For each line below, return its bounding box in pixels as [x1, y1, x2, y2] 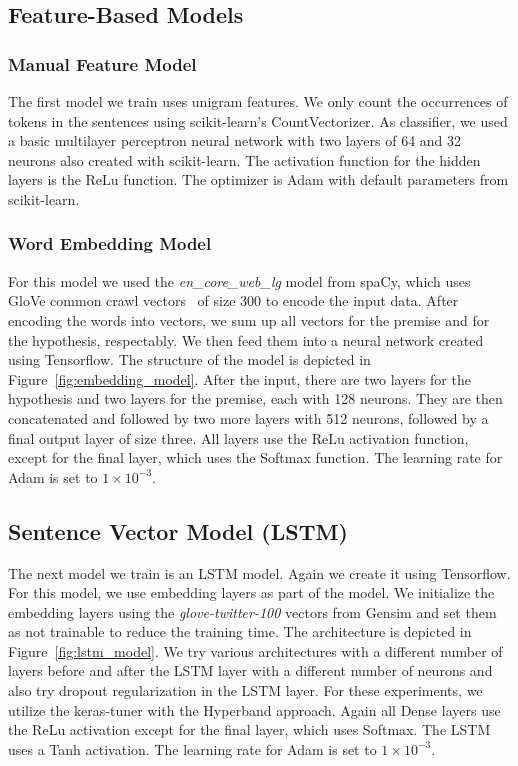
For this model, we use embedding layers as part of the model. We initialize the [8, 582, 495, 603]
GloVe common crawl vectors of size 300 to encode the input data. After [8, 290, 459, 311]
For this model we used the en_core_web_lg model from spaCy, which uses [8, 270, 471, 291]
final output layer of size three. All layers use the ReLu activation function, [8, 427, 469, 448]
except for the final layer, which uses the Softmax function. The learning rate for [8, 447, 503, 468]
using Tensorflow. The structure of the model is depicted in [8, 349, 371, 370]
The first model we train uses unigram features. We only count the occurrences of [8, 91, 508, 111]
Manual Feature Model [8, 51, 197, 76]
